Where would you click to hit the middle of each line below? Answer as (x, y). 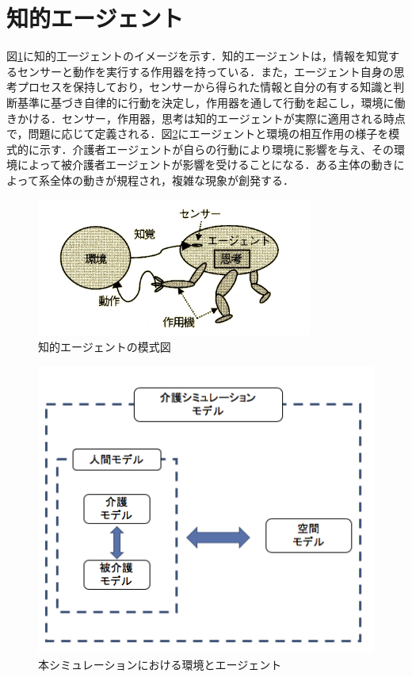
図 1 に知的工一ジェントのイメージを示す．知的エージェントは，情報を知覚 (197, 56)
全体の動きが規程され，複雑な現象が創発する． (172, 180)
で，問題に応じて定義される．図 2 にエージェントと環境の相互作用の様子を (198, 134)
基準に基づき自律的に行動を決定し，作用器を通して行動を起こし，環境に (206, 102)
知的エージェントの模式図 (105, 347)
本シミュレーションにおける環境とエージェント (160, 664)
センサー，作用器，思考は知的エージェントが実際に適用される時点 (233, 118)
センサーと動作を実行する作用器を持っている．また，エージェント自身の (205, 71)
